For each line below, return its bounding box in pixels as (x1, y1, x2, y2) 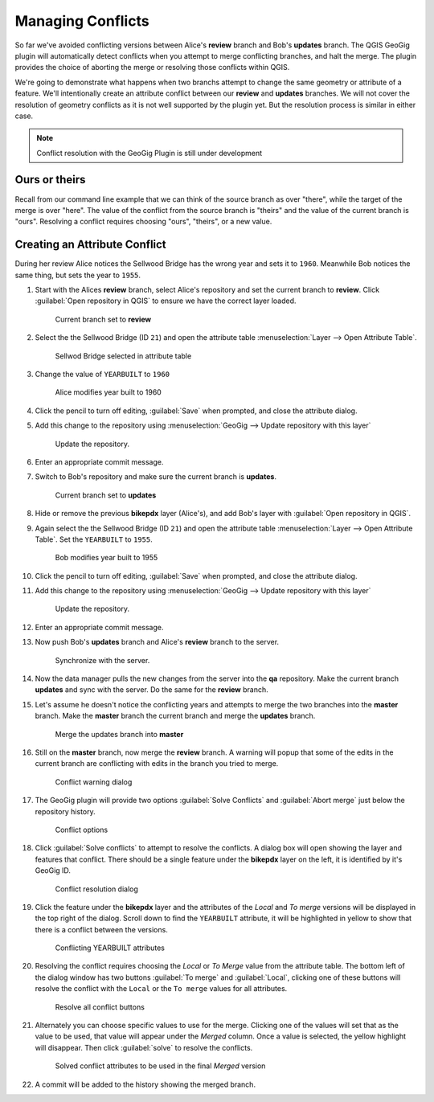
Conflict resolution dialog (55, 884, 138, 894)
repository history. (35, 806, 96, 816)
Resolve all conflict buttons (55, 1002, 145, 1012)
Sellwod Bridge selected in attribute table (55, 350, 192, 361)
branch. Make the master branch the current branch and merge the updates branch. (35, 711, 316, 721)
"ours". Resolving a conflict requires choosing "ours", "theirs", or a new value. (14, 217, 272, 227)
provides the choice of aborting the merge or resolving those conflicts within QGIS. (14, 63, 290, 72)
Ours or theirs (14, 173, 86, 186)
